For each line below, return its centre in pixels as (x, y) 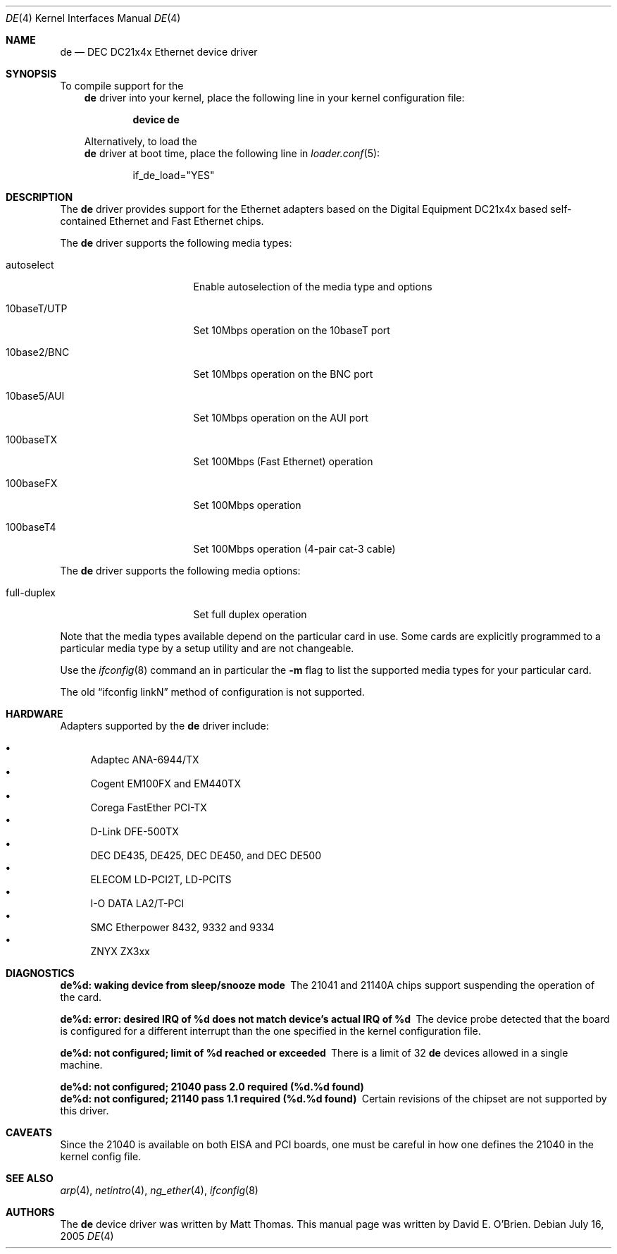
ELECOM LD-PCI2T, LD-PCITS (161, 879)
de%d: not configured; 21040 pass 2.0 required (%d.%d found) (212, 1087)
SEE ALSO (30, 1178)
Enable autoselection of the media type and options (313, 287)
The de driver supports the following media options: (180, 571)
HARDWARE (35, 714)
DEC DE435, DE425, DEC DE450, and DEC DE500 (206, 855)
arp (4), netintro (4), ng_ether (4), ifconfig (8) (159, 1190)
